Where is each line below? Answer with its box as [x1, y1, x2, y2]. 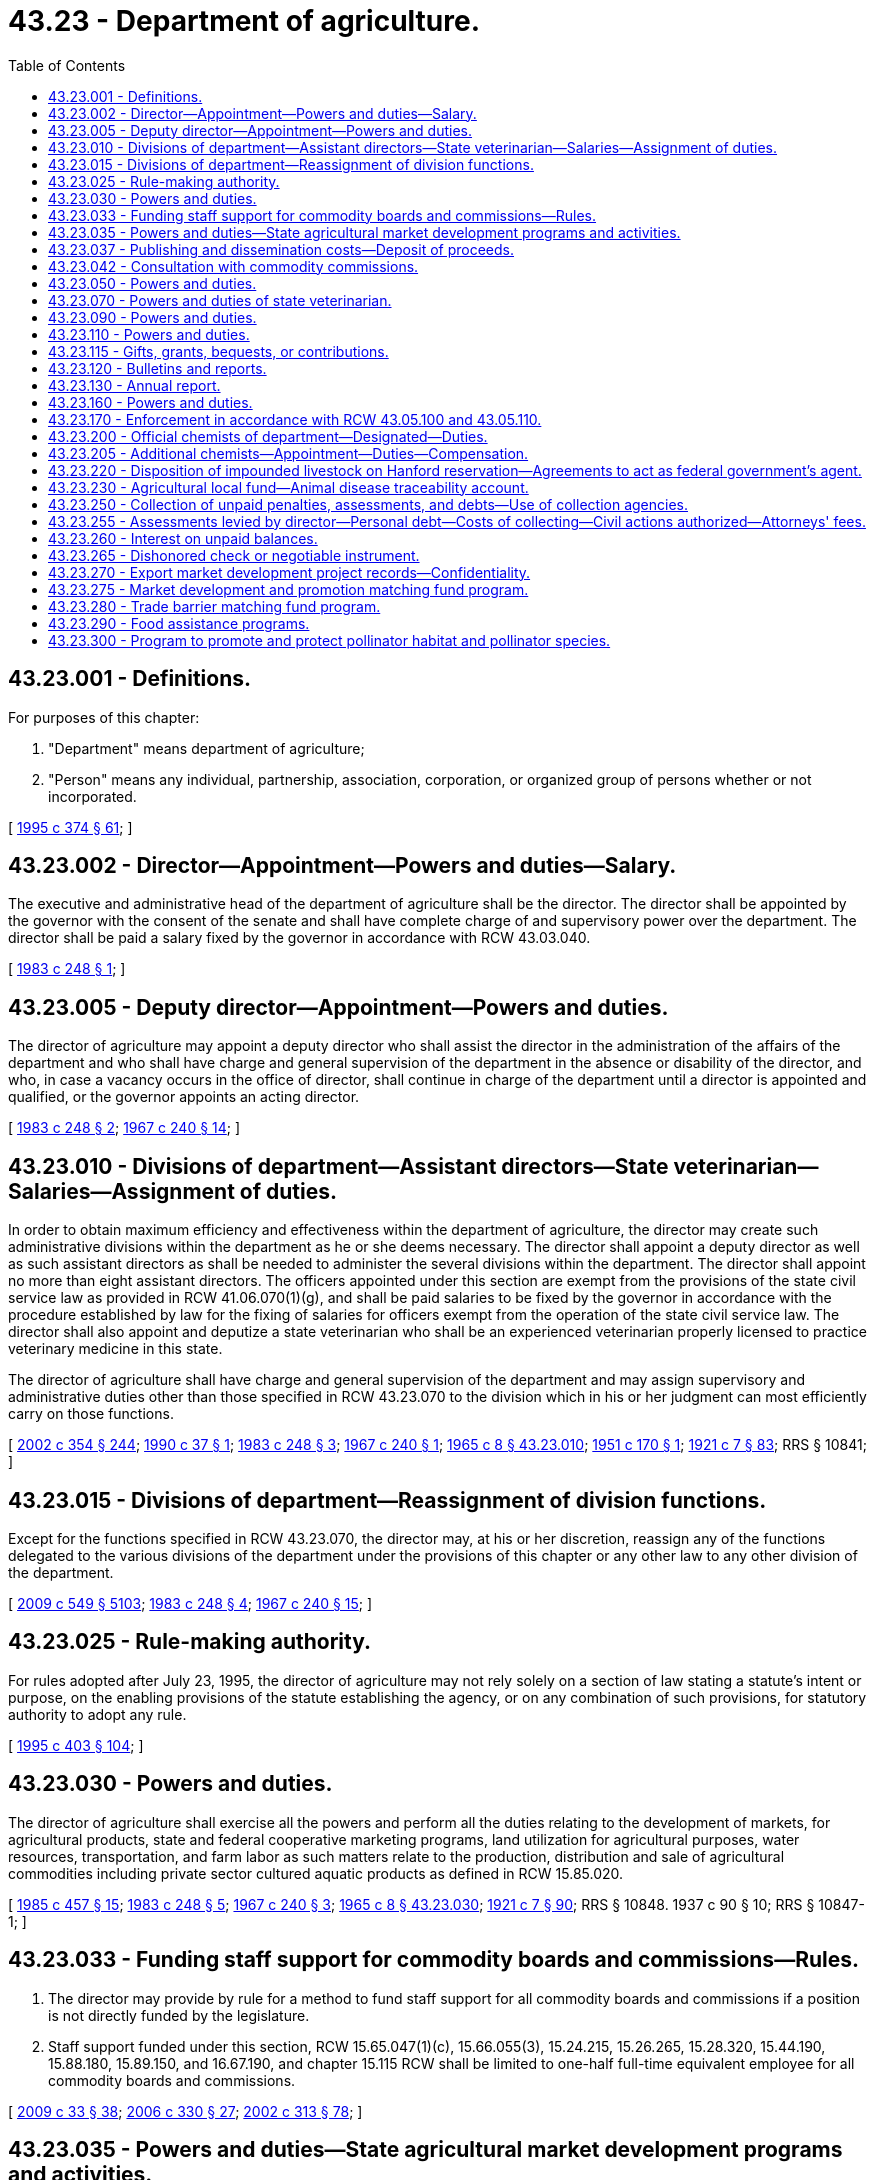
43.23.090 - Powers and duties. [48, 308, 257, 326]
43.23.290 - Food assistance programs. [48, 614, 310, 632]
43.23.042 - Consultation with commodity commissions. [48, 257, 419, 275]
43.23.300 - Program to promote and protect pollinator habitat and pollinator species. [48, 631, 611, 649]
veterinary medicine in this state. [8, 1340, 223, 1358]
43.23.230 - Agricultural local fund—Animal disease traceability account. [48, 478, 529, 496]
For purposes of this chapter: [8, 708, 200, 726]
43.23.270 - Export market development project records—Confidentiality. [48, 563, 531, 581]
